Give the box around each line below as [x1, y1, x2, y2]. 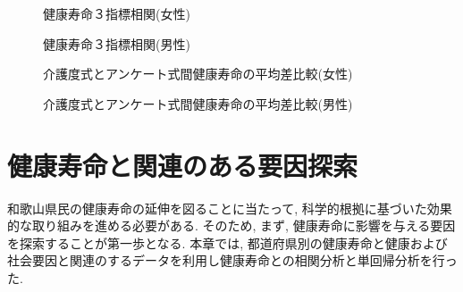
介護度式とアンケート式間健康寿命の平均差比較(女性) [43, 64, 353, 83]
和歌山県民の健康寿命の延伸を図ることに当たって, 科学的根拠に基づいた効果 [7, 198, 452, 217]
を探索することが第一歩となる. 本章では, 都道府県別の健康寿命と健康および [7, 233, 448, 252]
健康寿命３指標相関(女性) [43, 4, 190, 22]
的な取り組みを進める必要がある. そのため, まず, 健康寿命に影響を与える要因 [7, 216, 456, 235]
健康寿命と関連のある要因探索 [7, 146, 358, 183]
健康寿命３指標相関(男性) [43, 34, 190, 53]
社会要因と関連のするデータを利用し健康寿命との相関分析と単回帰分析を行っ [7, 251, 458, 270]
